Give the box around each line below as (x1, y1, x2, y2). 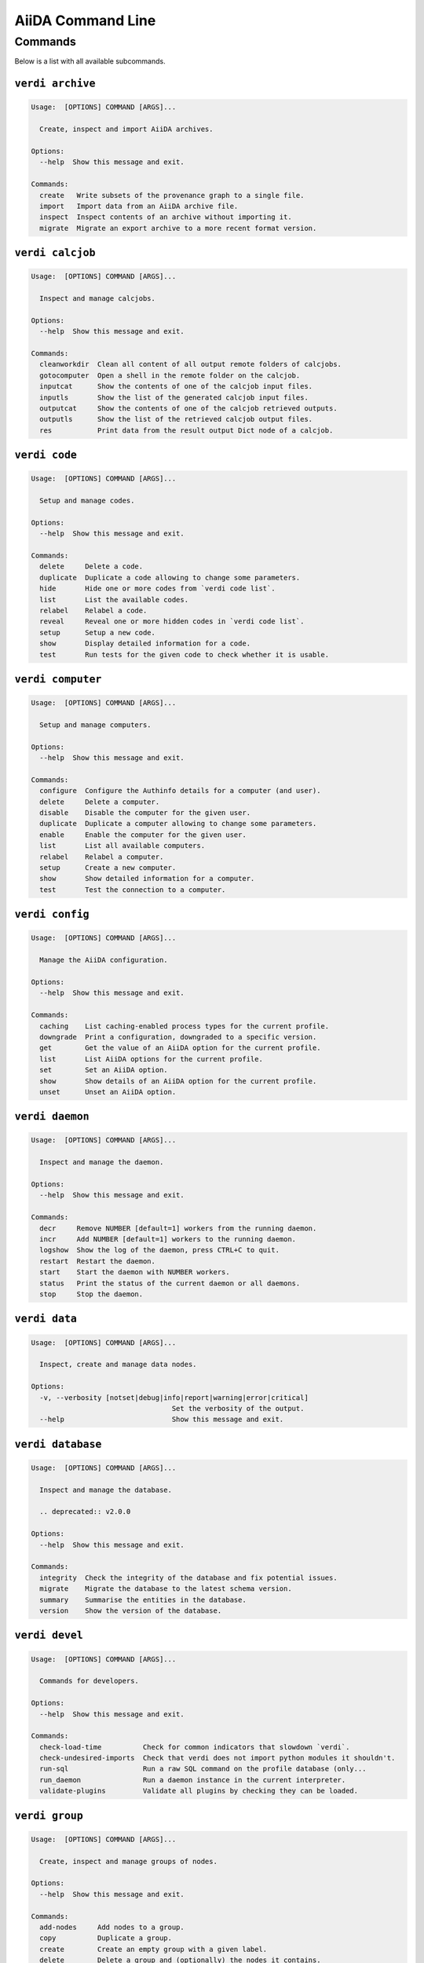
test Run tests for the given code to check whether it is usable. (39, 650, 330, 659)
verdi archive (14, 77, 96, 90)
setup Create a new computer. (39, 864, 177, 872)
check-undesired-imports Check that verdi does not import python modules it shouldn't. (39, 1753, 396, 1763)
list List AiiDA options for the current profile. (39, 1055, 263, 1063)
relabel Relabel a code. (39, 606, 148, 616)
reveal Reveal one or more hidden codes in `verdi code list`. (39, 617, 305, 626)
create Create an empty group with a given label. (39, 1944, 268, 1954)
